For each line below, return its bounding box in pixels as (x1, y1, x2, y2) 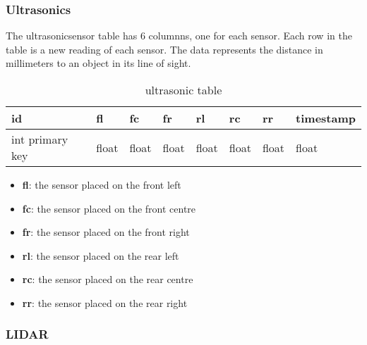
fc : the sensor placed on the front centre (22, 201, 196, 215)
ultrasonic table (145, 82, 222, 98)
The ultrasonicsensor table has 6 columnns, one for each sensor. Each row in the (6, 28, 352, 43)
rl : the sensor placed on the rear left (22, 248, 179, 263)
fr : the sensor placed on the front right (22, 225, 190, 239)
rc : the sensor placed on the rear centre (22, 272, 193, 287)
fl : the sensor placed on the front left (22, 177, 181, 192)
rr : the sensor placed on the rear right (22, 295, 188, 310)
